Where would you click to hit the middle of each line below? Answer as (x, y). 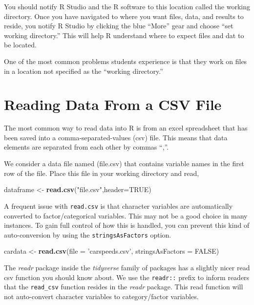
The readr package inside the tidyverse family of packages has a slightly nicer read (127, 267)
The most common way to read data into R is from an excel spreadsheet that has (126, 128)
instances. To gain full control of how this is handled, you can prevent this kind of (127, 225)
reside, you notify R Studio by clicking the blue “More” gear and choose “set (119, 26)
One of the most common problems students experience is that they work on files (126, 61)
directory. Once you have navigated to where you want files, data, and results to (124, 16)
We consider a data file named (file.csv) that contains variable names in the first (124, 163)
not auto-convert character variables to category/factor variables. (101, 296)
